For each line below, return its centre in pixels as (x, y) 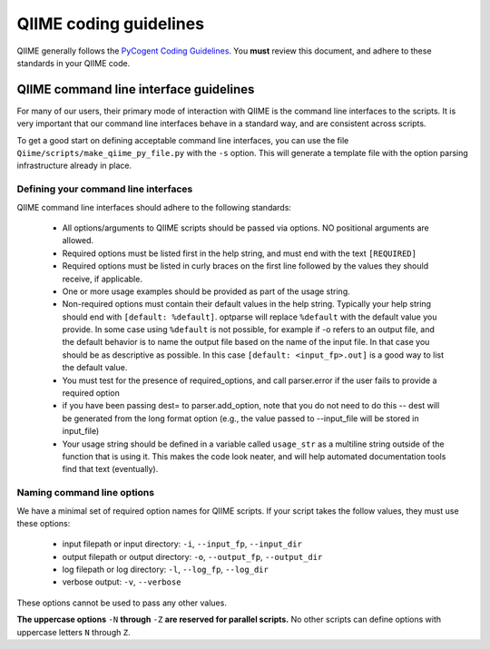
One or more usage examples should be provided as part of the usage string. (206, 291)
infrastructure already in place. (74, 166)
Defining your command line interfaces (105, 189)
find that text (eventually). (110, 469)
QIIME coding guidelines (110, 24)
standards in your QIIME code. (73, 63)
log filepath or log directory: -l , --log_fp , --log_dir (166, 570)
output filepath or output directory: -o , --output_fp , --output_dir (192, 556)
